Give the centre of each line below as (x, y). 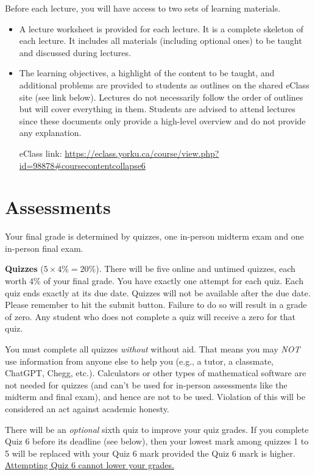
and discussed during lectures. (75, 52)
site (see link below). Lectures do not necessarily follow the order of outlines (161, 97)
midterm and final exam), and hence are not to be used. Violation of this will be (155, 397)
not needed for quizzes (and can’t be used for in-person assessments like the (146, 384)
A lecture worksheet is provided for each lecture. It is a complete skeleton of (161, 28)
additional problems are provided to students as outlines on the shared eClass (164, 84)
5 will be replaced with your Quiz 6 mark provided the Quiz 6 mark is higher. (150, 453)
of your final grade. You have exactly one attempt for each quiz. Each (173, 281)
